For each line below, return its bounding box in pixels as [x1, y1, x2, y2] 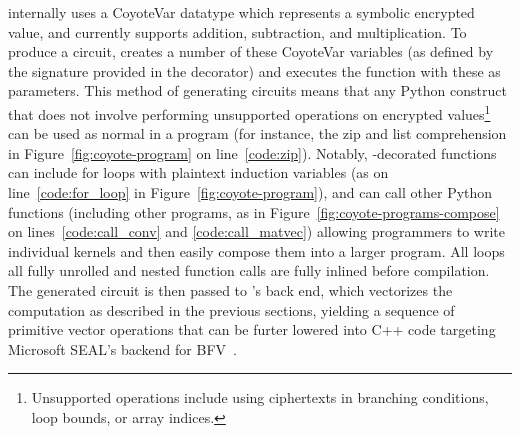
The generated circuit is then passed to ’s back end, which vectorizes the [8, 279, 453, 300]
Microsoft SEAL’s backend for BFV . [8, 338, 237, 359]
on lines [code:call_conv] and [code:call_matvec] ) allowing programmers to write [8, 221, 505, 242]
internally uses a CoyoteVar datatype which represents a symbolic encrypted [8, 2, 475, 22]
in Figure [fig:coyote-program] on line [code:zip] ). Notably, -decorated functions [8, 142, 497, 163]
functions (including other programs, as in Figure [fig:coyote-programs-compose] [8, 201, 500, 222]
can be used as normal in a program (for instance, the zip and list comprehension [8, 123, 507, 144]
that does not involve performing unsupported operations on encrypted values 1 [8, 100, 491, 124]
